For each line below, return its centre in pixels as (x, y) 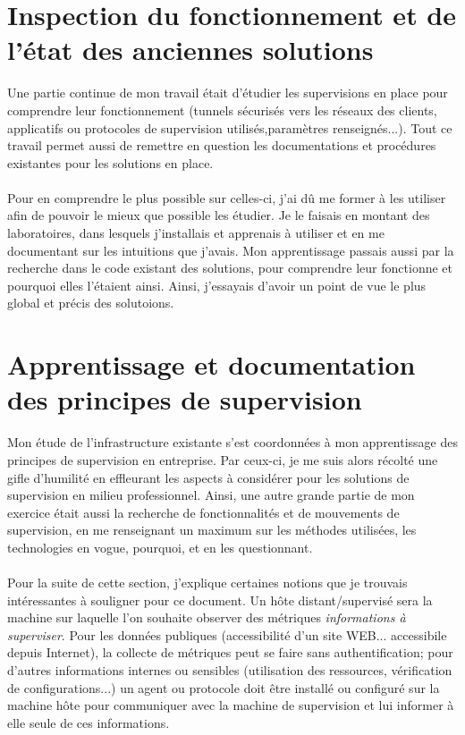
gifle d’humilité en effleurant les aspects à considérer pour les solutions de (208, 477)
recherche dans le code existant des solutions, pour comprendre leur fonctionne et (230, 268)
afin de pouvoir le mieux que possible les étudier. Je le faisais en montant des (219, 215)
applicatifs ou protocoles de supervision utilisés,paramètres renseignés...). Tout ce (230, 127)
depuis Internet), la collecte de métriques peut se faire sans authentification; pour (230, 652)
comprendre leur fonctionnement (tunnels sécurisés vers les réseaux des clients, (222, 110)
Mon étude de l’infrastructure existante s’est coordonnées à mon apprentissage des (233, 442)
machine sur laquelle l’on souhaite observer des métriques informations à (207, 617)
